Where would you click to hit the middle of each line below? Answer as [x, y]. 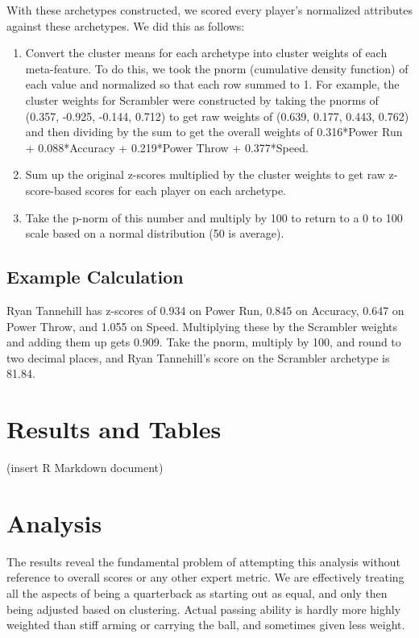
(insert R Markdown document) [85, 468]
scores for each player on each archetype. [186, 190]
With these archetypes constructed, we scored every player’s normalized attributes [209, 10]
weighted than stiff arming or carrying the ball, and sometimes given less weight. [206, 625]
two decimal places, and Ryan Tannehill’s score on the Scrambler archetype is [198, 357]
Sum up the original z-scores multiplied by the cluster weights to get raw [205, 174]
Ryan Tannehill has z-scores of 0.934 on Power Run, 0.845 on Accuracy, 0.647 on [205, 310]
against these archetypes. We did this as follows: [126, 25]
